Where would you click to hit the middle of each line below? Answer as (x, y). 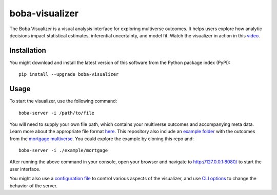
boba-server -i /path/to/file (57, 113)
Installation (28, 50)
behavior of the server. (34, 186)
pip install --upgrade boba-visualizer (69, 74)
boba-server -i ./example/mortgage (63, 150)
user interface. (25, 169)
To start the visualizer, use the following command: (63, 101)
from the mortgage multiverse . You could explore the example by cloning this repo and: (102, 139)
